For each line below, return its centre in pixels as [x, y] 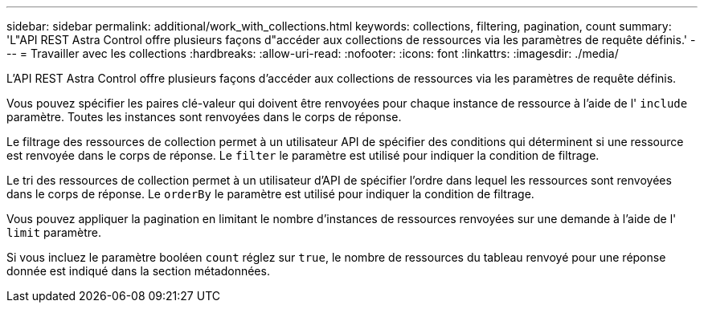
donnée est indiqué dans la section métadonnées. [138, 271]
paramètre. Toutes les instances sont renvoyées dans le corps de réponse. [204, 117]
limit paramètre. [54, 232]
